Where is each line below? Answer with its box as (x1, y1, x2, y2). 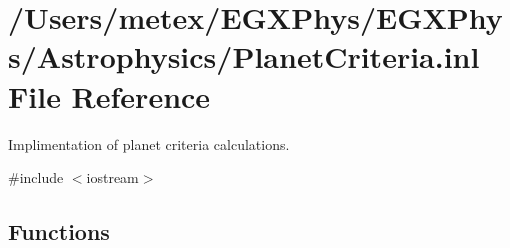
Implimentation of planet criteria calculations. (8, 133, 290, 154)
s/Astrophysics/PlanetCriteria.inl (8, 36, 480, 77)
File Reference (8, 75, 211, 116)
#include (8, 167, 64, 188)
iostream (86, 167, 139, 188)
